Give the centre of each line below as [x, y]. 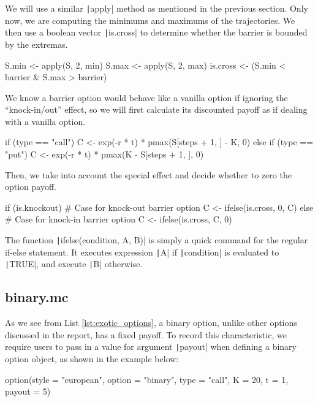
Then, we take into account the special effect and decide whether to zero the [148, 174]
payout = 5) [28, 391]
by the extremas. [36, 44]
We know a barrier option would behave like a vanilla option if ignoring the [146, 97]
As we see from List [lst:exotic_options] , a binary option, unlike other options [151, 323]
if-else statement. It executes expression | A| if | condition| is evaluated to [142, 252]
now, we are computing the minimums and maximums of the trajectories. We [150, 20]
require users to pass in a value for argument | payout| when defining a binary [151, 347]
